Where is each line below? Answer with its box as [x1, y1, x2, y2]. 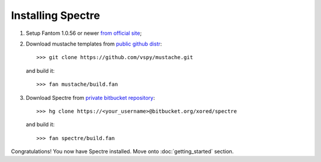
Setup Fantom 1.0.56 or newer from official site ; [26, 30, 142, 37]
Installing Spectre [11, 9, 100, 22]
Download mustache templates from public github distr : [26, 40, 162, 47]
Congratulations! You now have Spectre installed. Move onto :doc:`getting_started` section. [11, 148, 234, 155]
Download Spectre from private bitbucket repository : [26, 94, 155, 101]
